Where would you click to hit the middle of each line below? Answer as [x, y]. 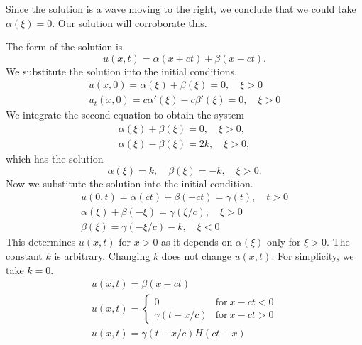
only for [284, 242]
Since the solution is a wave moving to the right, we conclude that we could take [181, 9]
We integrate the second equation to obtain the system [125, 115]
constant [24, 255]
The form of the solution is [64, 46]
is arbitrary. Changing [102, 255]
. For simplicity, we [313, 255]
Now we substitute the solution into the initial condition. [130, 183]
